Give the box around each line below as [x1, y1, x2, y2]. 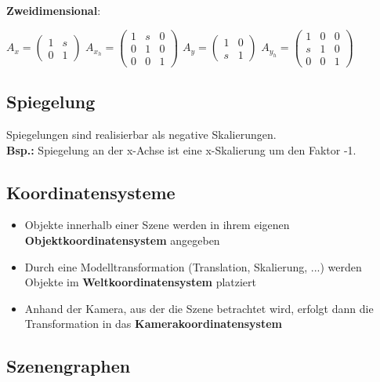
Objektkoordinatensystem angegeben [24, 231, 220, 248]
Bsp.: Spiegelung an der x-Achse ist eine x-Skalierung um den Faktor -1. [6, 141, 356, 158]
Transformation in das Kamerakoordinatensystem [24, 315, 283, 332]
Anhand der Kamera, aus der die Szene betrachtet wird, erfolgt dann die [24, 300, 374, 316]
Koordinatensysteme [6, 180, 176, 204]
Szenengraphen [6, 354, 131, 378]
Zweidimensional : [6, 2, 101, 18]
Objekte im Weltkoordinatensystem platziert [24, 274, 257, 290]
